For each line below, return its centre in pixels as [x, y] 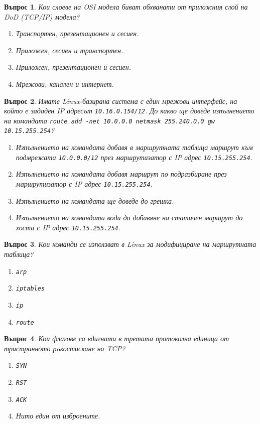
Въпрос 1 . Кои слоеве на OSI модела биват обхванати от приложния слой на [126, 7]
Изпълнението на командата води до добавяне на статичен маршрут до [129, 218]
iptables [30, 289]
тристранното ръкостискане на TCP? [65, 348]
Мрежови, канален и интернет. [65, 84]
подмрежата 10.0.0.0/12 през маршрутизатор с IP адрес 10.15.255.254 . [134, 157]
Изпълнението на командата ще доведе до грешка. [95, 200]
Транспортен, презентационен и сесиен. [77, 33]
